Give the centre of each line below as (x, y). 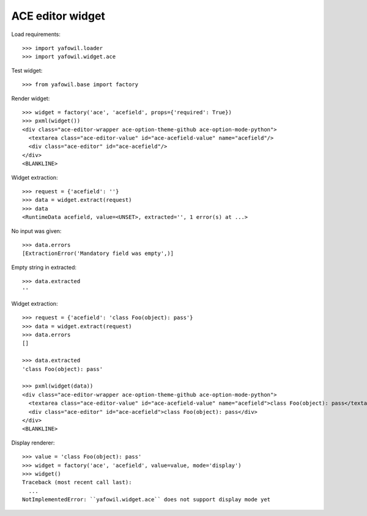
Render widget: (31, 98)
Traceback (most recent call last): (77, 482)
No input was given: (36, 231)
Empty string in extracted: (44, 267)
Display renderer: (33, 443)
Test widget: (27, 70)
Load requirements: (36, 34)
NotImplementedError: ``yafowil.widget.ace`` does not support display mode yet (146, 499)
